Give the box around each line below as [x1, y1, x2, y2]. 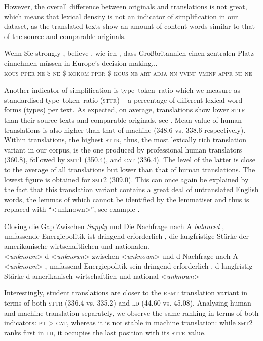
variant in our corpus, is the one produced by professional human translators [4, 144, 242, 155]
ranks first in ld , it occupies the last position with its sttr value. [4, 327, 206, 337]
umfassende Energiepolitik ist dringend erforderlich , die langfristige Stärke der [4, 231, 249, 241]
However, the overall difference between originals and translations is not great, [4, 1, 247, 11]
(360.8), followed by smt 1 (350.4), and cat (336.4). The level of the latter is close [4, 154, 255, 165]
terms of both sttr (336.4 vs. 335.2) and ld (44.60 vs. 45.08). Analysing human [4, 297, 251, 308]
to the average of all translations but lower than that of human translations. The [4, 164, 255, 174]
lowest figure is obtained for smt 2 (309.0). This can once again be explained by [4, 174, 249, 184]
